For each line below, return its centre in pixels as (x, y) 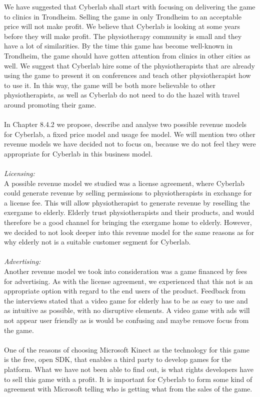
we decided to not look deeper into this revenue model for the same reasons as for (129, 232)
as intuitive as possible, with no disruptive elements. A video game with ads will (127, 310)
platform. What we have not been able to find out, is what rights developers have (129, 369)
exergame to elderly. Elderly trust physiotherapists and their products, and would (129, 212)
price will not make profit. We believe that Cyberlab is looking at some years (122, 26)
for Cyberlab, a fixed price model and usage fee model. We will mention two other (130, 134)
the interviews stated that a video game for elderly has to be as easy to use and (126, 300)
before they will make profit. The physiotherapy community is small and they (123, 36)
